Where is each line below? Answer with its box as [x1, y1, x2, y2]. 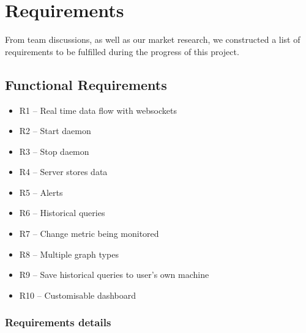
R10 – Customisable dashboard [19, 288, 136, 301]
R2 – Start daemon [19, 124, 91, 137]
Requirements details [5, 315, 111, 330]
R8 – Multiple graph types [19, 247, 119, 260]
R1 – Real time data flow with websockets [19, 103, 177, 116]
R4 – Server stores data [19, 165, 108, 178]
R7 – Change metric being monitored [19, 227, 159, 240]
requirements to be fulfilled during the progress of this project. [5, 45, 239, 58]
